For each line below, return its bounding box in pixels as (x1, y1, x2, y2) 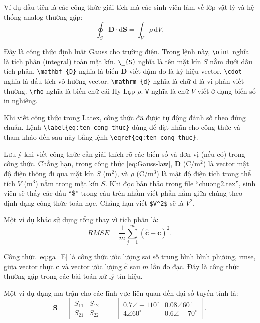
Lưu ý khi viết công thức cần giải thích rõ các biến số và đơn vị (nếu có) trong (4, 148, 245, 159)
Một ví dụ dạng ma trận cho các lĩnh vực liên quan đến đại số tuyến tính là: (4, 287, 238, 298)
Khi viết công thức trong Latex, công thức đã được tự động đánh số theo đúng (4, 112, 246, 122)
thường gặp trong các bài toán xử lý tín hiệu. (4, 271, 143, 281)
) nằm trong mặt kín (35, 178, 99, 188)
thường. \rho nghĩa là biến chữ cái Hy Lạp (4, 85, 135, 96)
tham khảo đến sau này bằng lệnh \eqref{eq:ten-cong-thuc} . (4, 132, 198, 142)
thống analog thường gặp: (4, 11, 83, 22)
